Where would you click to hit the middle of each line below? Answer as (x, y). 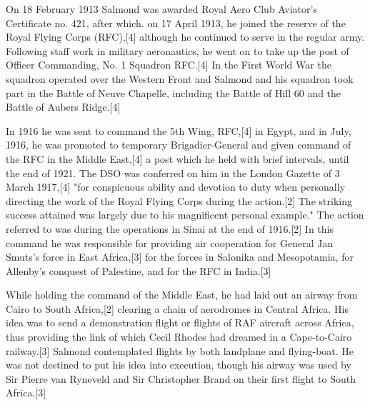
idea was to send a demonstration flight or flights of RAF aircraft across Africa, (180, 322)
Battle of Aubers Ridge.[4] (63, 107)
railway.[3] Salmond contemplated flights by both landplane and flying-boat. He (180, 350)
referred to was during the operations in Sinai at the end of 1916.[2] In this (170, 228)
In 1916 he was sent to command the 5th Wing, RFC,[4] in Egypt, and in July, (179, 130)
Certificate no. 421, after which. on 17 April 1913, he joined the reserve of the (176, 22)
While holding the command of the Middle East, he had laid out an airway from (182, 295)
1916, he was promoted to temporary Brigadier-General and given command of (179, 145)
